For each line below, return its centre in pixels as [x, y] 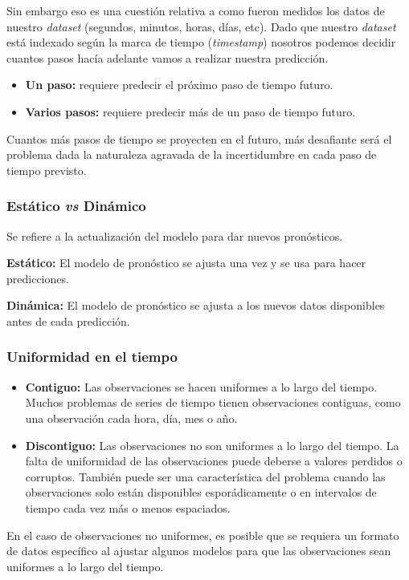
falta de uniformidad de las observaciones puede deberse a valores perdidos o [214, 461]
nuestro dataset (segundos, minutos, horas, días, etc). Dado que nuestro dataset [201, 26]
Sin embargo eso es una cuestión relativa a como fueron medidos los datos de [196, 10]
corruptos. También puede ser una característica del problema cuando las [205, 476]
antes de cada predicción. [68, 320]
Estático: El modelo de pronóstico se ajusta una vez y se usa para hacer [186, 263]
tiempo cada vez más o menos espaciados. [128, 507]
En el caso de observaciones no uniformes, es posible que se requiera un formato [203, 535]
